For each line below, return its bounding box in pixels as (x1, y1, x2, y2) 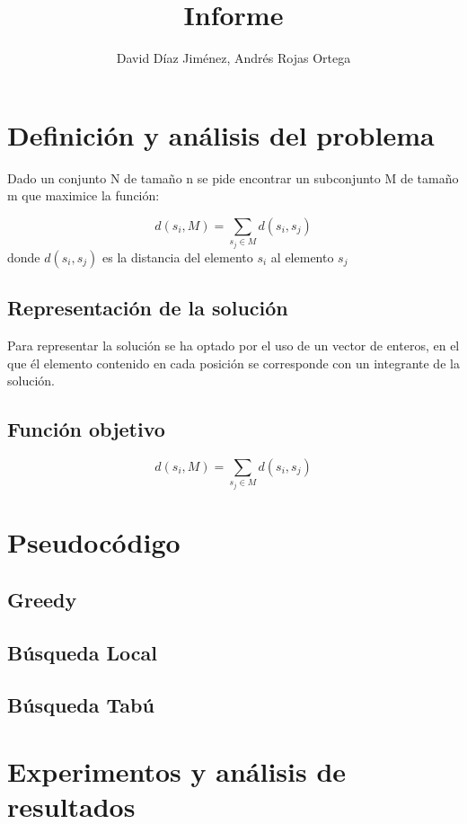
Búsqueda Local (7, 638, 158, 666)
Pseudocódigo (7, 524, 181, 561)
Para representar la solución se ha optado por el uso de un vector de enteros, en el (7, 336, 460, 355)
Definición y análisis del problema (7, 116, 435, 153)
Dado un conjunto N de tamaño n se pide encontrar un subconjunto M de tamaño (7, 168, 459, 187)
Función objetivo (7, 415, 165, 443)
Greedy (7, 585, 77, 613)
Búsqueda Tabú (7, 691, 154, 719)
